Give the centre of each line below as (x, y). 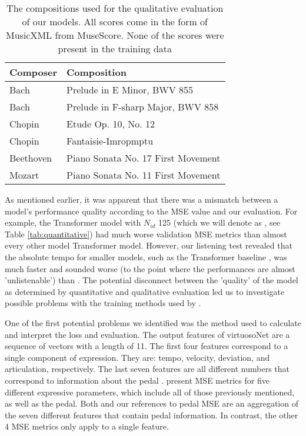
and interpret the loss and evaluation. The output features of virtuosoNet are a (147, 334)
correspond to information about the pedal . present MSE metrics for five (137, 380)
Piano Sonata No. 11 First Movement (144, 175)
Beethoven (31, 158)
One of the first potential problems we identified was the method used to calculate (153, 322)
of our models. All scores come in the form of (115, 21)
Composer (34, 72)
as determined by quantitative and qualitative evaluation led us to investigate (145, 291)
